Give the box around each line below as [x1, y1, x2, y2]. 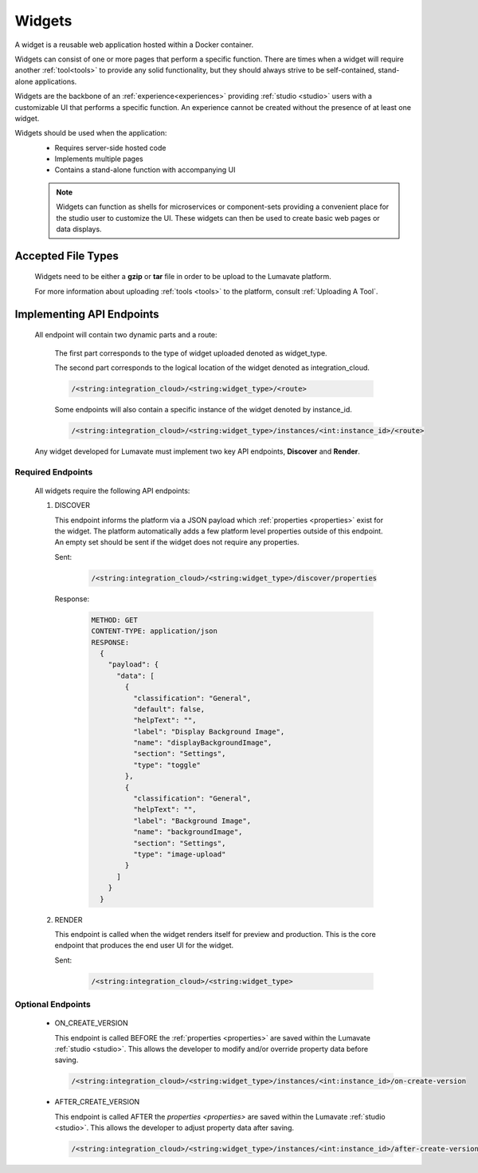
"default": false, [132, 704, 206, 714]
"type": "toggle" [132, 760, 201, 770]
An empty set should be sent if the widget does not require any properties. [54, 537, 300, 547]
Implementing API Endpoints [14, 307, 159, 321]
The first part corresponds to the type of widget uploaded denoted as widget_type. [54, 348, 327, 358]
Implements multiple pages [54, 154, 143, 163]
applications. [34, 77, 77, 86]
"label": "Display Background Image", [132, 726, 285, 736]
